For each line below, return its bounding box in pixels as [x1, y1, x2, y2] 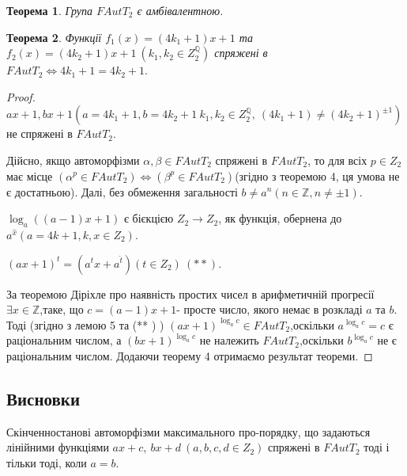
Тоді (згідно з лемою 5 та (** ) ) [6, 316, 164, 333]
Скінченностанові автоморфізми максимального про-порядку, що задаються [6, 423, 371, 440]
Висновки [6, 386, 81, 410]
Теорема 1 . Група [6, 2, 93, 18]
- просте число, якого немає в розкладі [176, 301, 363, 318]
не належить [199, 332, 259, 348]
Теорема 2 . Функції [6, 29, 102, 45]
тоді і [364, 439, 390, 455]
